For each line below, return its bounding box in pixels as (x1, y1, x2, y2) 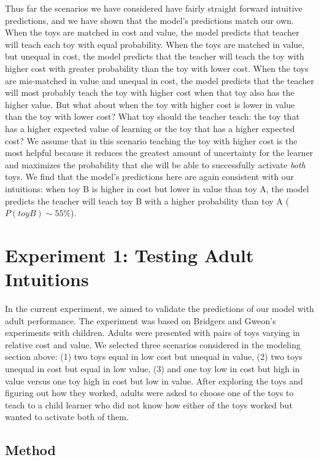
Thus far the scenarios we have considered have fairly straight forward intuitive (5, 2, 302, 14)
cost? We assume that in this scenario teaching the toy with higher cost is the (5, 134, 298, 147)
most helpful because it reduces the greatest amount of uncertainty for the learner (5, 146, 313, 159)
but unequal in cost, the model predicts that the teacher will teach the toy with (5, 50, 304, 63)
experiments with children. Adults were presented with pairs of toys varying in (5, 326, 300, 339)
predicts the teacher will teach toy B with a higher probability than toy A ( (5, 194, 290, 207)
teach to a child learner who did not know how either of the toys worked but (5, 398, 293, 411)
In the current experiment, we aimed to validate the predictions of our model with (5, 302, 314, 314)
